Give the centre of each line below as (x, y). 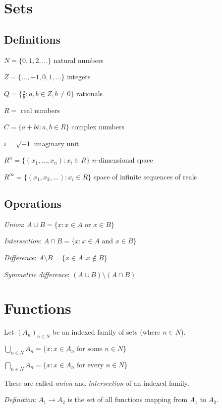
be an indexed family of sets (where (107, 332)
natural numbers (78, 60)
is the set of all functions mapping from (128, 399)
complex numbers (98, 127)
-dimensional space (125, 160)
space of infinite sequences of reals (145, 176)
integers (79, 77)
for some (89, 349)
